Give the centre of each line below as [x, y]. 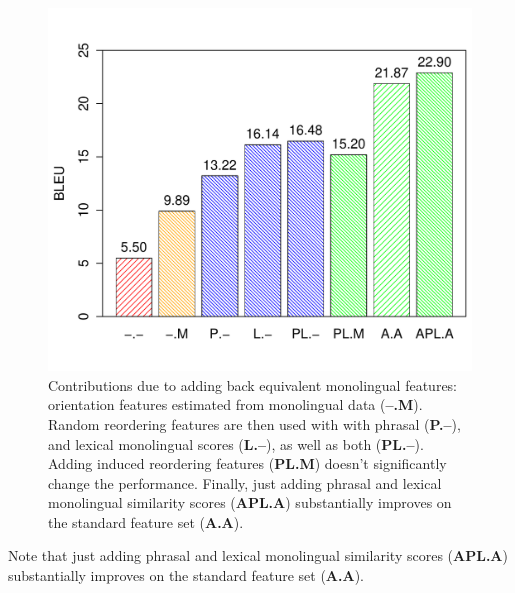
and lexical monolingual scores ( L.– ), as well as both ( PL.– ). [236, 443]
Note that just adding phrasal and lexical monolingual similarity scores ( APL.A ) [258, 555]
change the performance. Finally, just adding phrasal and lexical [245, 482]
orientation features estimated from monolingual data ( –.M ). [235, 404]
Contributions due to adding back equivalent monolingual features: [253, 384]
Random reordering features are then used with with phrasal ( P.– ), [254, 423]
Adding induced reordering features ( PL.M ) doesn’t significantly [247, 463]
